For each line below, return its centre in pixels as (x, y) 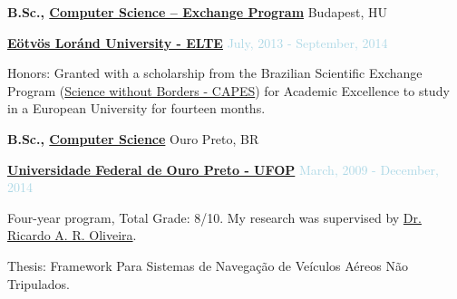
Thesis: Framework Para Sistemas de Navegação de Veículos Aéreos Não (208, 265)
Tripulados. (39, 283)
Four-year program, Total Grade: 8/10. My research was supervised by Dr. (214, 217)
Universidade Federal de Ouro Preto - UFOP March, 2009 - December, (223, 169)
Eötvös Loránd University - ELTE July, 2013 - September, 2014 (198, 42)
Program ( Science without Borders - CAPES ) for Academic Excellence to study (228, 90)
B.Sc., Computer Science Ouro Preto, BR (133, 138)
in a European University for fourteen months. (136, 108)
